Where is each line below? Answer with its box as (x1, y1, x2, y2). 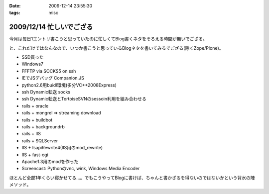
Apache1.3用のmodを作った (21, 158, 79, 164)
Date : (9, 3, 21, 8)
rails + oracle (21, 102, 49, 109)
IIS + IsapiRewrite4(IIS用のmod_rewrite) (21, 145, 103, 151)
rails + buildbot (21, 117, 53, 123)
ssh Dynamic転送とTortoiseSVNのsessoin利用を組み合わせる (21, 96, 146, 102)
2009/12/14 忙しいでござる (9, 23, 93, 31)
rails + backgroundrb (21, 123, 65, 129)
